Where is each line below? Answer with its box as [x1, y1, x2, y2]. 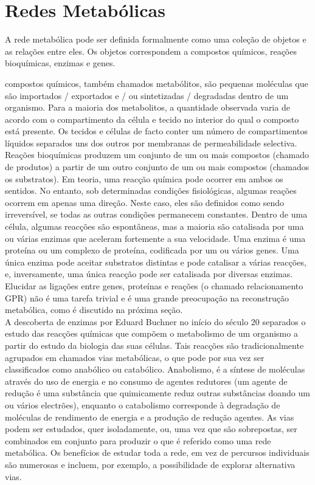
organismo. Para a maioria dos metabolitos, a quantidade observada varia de [5, 101, 290, 114]
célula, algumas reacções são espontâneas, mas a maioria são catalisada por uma [5, 220, 304, 233]
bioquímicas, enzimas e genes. [5, 57, 116, 69]
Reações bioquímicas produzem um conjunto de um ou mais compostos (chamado [5, 148, 309, 161]
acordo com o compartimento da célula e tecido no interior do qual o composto [5, 112, 299, 125]
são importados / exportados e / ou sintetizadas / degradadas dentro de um [5, 89, 289, 101]
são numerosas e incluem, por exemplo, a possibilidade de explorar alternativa [5, 458, 296, 470]
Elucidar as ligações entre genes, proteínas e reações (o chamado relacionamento [5, 280, 303, 292]
